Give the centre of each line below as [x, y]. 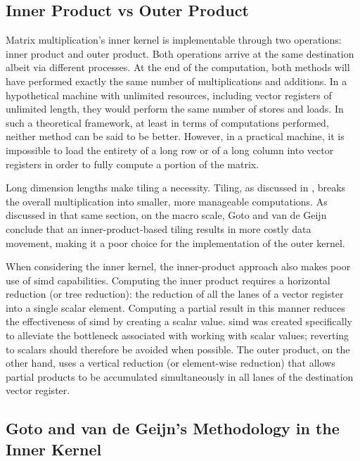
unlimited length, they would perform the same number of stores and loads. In [175, 109]
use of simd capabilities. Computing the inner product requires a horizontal [168, 280]
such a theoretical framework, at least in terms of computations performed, [167, 122]
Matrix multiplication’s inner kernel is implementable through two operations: [174, 40]
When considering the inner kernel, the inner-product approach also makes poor [178, 266]
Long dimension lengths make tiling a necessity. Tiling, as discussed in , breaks [176, 188]
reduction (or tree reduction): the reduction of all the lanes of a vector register [175, 294]
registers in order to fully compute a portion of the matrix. [133, 164]
